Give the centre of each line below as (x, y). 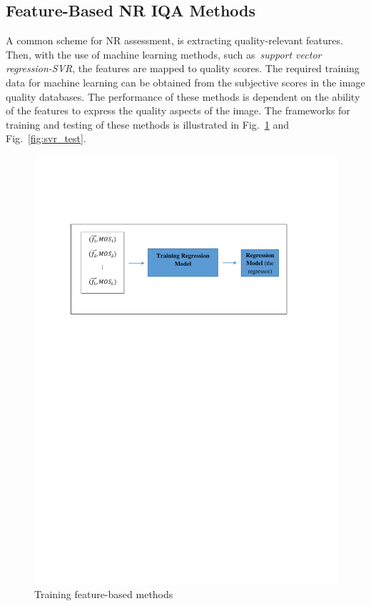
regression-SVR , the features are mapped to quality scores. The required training (183, 68)
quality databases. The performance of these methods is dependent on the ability (183, 96)
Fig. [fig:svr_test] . (46, 138)
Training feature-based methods (104, 594)
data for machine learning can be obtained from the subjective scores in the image (185, 82)
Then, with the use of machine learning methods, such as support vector (164, 54)
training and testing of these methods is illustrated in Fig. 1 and (147, 124)
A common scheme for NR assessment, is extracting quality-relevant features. (174, 40)
